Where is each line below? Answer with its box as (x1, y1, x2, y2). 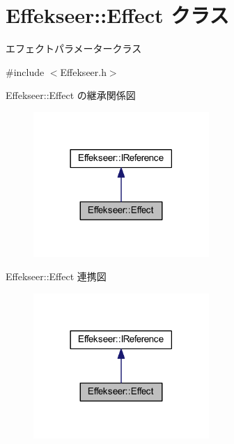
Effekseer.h (60, 64, 107, 79)
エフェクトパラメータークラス (6, 41, 142, 56)
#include (6, 64, 45, 79)
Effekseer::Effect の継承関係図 (6, 88, 136, 102)
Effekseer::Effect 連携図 (6, 269, 107, 284)
